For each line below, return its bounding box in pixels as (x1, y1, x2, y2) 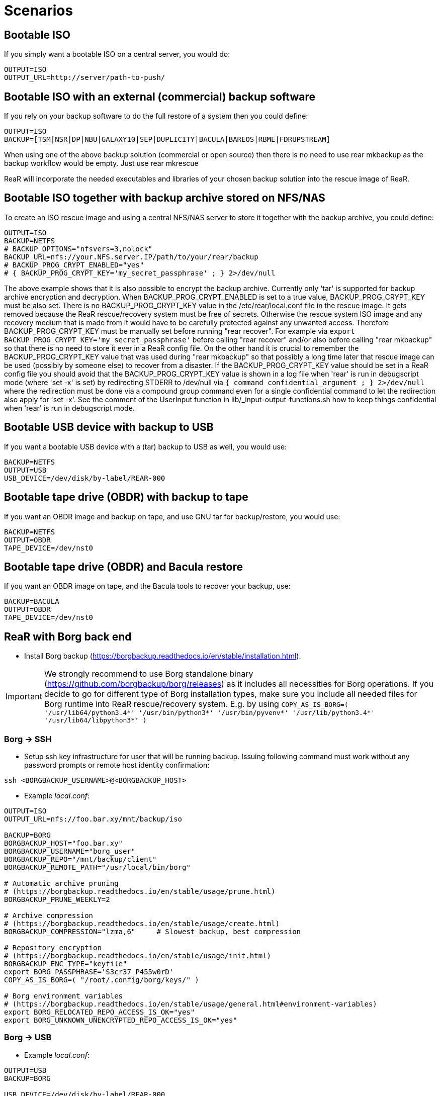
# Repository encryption (4, 943, 102, 952)
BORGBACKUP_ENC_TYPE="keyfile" (4, 959, 127, 968)
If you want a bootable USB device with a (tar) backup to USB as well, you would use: (4, 442, 287, 451)
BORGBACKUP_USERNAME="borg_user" (4, 847, 136, 855)
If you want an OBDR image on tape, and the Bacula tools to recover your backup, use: (4, 582, 291, 591)
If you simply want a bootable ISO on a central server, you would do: (4, 50, 230, 59)
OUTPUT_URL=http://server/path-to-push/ (4, 73, 165, 82)
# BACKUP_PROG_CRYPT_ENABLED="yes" (4, 260, 144, 269)
